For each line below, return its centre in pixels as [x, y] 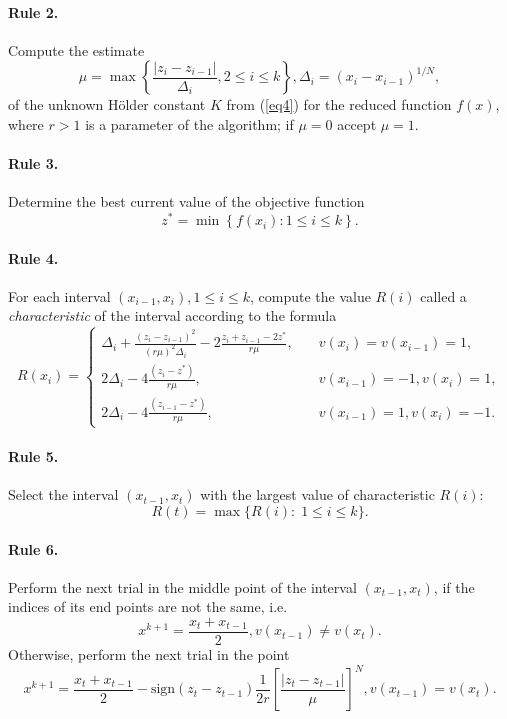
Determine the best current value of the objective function [186, 201]
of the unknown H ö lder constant [107, 104]
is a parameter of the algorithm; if [189, 123]
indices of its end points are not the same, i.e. [148, 606]
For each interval [59, 295]
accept [357, 123]
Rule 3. [33, 163]
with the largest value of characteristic [317, 494]
